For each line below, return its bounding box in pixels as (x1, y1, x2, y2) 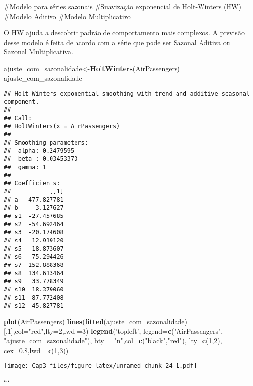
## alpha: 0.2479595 (4, 147, 75, 154)
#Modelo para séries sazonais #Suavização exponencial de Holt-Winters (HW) (4, 1, 241, 11)
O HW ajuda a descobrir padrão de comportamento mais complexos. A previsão (4, 27, 245, 38)
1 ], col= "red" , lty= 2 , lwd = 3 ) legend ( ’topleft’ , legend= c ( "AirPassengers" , (7, 326, 223, 336)
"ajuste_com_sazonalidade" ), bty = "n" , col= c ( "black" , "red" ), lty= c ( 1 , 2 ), (4, 336, 222, 346)
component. (4, 98, 39, 105)
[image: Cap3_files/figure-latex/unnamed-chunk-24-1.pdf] (4, 362, 197, 370)
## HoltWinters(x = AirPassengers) (4, 122, 120, 130)
